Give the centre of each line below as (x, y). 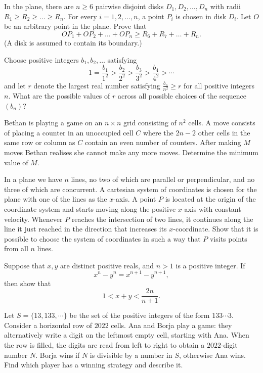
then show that (28, 283)
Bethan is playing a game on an (53, 123)
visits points (228, 238)
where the (158, 132)
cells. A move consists (222, 123)
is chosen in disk (201, 16)
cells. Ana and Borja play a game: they (171, 325)
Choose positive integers (41, 59)
